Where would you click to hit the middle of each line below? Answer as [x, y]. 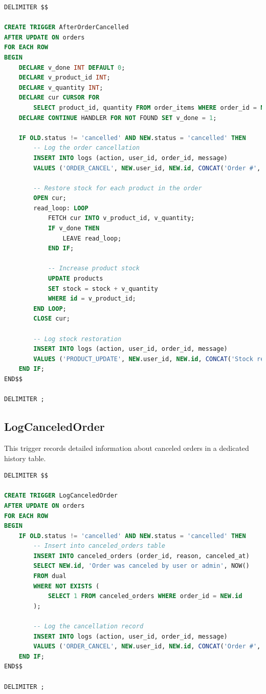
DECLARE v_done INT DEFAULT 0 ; [72, 67]
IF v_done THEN [74, 229]
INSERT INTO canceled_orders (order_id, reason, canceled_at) [141, 556]
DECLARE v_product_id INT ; [64, 78]
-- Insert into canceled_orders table [99, 546]
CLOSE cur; [52, 319]
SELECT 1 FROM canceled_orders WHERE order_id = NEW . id [145, 596]
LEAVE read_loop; [92, 238]
